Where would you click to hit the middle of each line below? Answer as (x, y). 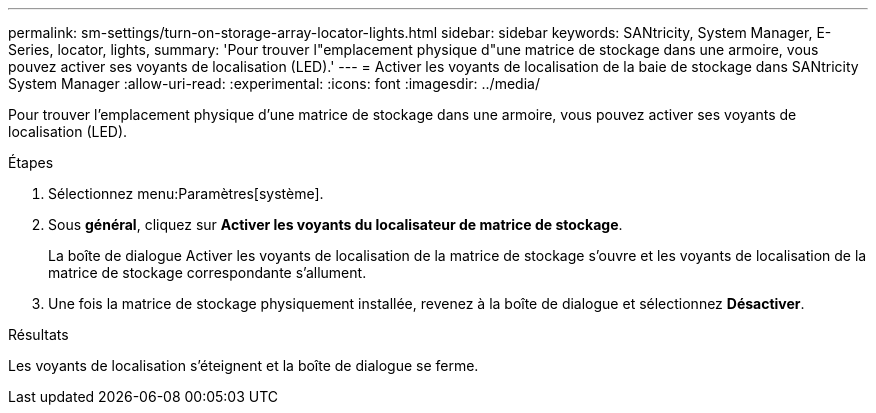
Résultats (38, 334)
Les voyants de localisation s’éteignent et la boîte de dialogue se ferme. (243, 365)
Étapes (31, 162)
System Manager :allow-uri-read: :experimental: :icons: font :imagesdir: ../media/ (274, 83)
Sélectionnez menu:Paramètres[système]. (186, 193)
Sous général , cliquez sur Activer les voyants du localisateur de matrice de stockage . (335, 224)
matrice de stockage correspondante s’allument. (207, 272)
